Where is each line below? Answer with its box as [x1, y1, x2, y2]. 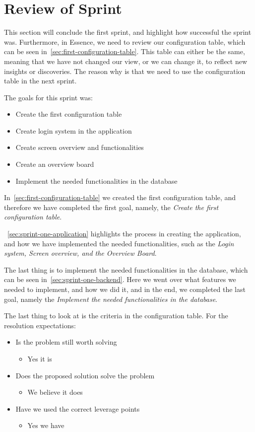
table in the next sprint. [4, 75, 77, 86]
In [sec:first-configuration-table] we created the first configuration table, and [4, 192, 236, 203]
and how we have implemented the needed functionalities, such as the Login [4, 238, 234, 248]
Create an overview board [15, 159, 94, 169]
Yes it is [27, 353, 52, 363]
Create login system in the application [15, 125, 132, 136]
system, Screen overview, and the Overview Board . [4, 248, 157, 258]
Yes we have [27, 420, 64, 431]
